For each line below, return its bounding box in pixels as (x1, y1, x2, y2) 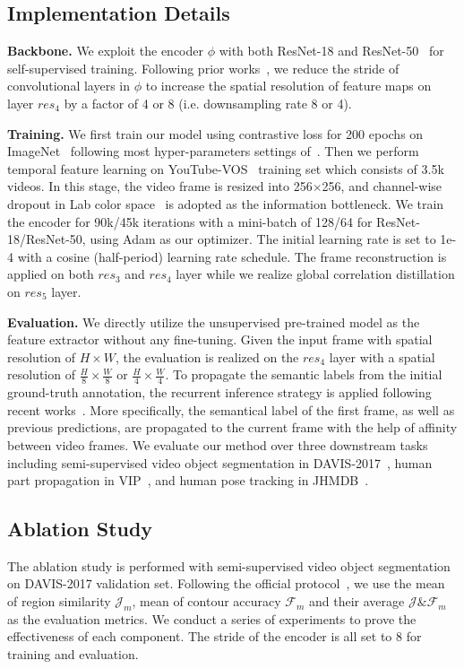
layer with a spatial (329, 347, 435, 366)
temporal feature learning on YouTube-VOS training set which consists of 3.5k (7, 159, 444, 178)
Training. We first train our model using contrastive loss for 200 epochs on (7, 124, 424, 143)
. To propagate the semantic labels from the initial (165, 365, 443, 384)
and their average (309, 592, 405, 611)
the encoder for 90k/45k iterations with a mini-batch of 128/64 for (7, 212, 373, 230)
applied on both (7, 265, 94, 283)
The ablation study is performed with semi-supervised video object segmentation (7, 556, 451, 575)
